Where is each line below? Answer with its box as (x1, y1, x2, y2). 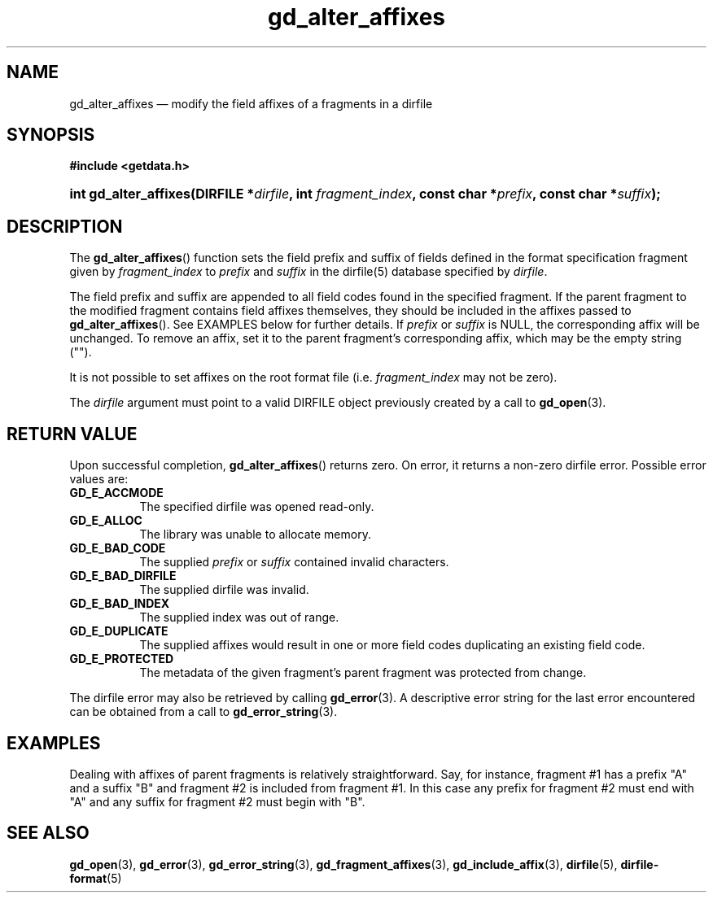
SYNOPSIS (7, 124, 95, 146)
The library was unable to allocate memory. (139, 527, 371, 542)
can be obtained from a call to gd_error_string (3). (69, 705, 338, 719)
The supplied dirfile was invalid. (139, 583, 309, 597)
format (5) (69, 871, 122, 885)
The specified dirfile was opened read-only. (139, 500, 374, 514)
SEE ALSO (7, 823, 90, 844)
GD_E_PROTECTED (69, 652, 174, 666)
